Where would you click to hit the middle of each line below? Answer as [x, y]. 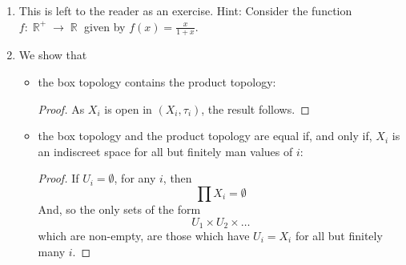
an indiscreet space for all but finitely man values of [165, 151]
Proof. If [58, 178]
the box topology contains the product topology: [157, 82]
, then [177, 178]
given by [105, 26]
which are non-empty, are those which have [144, 236]
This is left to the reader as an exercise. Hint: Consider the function [185, 10]
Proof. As [61, 108]
